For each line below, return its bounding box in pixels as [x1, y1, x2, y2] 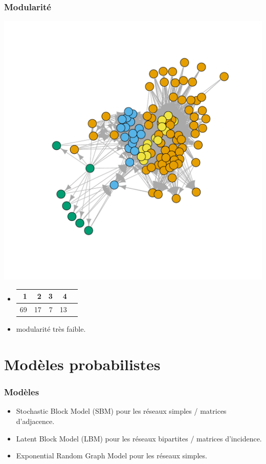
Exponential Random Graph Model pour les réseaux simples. [16, 450, 207, 461]
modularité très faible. [16, 324, 86, 334]
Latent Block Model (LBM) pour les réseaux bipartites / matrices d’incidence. [16, 433, 262, 443]
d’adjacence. [16, 416, 55, 427]
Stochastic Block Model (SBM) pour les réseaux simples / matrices [16, 406, 227, 416]
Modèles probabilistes [4, 354, 161, 375]
